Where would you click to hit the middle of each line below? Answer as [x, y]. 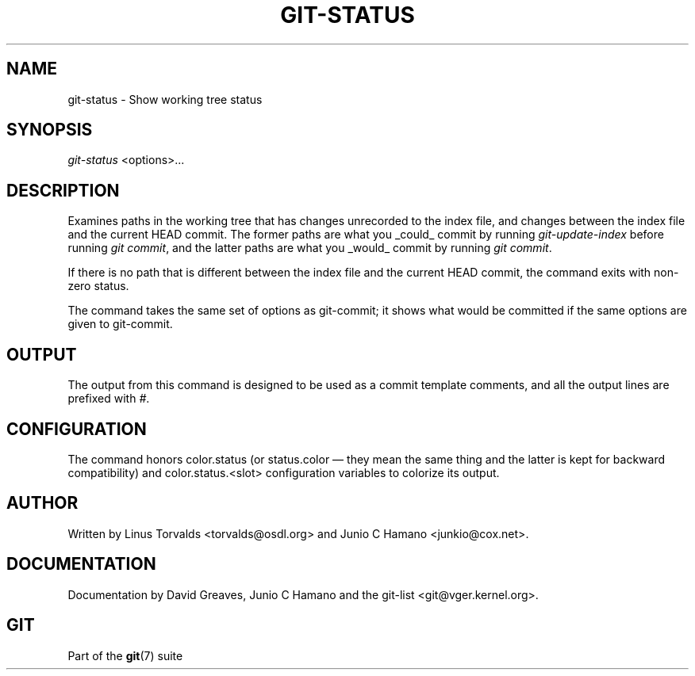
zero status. [98, 286]
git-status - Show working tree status [165, 99]
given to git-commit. [120, 324]
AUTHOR [42, 503]
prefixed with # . [109, 399]
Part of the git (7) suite [125, 655]
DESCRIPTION [63, 190]
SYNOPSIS [50, 130]
